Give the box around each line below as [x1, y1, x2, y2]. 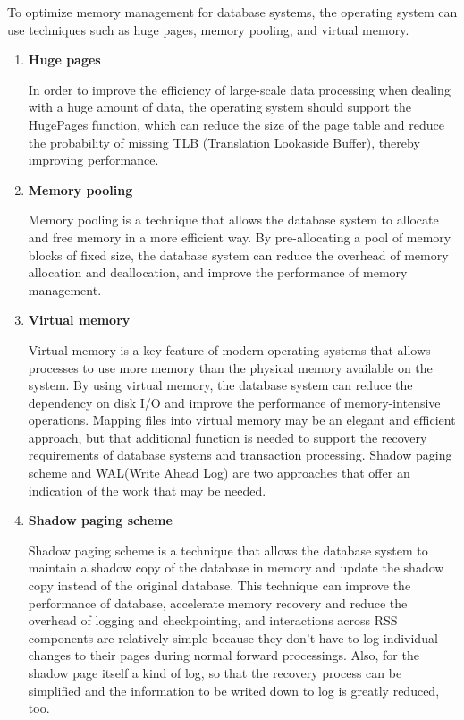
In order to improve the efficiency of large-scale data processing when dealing [28, 80, 451, 98]
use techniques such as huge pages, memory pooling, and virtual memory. [7, 20, 409, 38]
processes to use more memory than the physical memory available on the [28, 358, 433, 377]
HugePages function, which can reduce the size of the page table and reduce [28, 114, 444, 133]
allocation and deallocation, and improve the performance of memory [28, 263, 408, 282]
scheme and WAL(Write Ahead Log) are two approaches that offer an [28, 463, 410, 482]
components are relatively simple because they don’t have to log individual [28, 628, 438, 647]
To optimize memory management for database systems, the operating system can [7, 3, 458, 21]
